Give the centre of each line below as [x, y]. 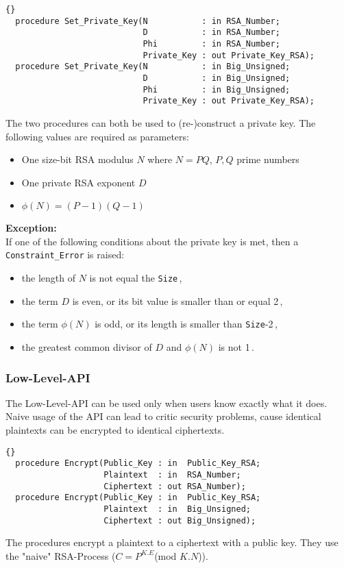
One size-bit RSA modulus [77, 159]
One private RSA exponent [78, 182]
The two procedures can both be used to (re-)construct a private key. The [161, 122]
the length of [48, 278]
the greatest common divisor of [87, 347]
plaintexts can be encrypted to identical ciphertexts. [115, 430]
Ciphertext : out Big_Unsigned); [180, 520]
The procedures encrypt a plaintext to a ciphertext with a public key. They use [172, 542]
